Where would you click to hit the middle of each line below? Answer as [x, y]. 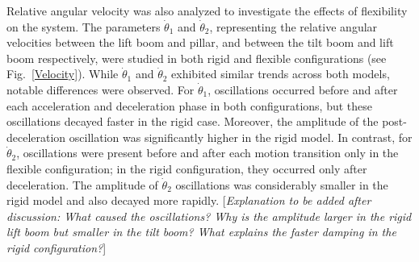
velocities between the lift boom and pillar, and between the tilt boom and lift [200, 42]
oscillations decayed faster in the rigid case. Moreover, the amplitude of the [193, 121]
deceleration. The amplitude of [82, 184]
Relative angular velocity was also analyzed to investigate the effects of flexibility [207, 10]
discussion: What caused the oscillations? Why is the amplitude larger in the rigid [209, 216]
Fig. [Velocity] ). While [63, 74]
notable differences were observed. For [101, 89]
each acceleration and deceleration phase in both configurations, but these [190, 105]
